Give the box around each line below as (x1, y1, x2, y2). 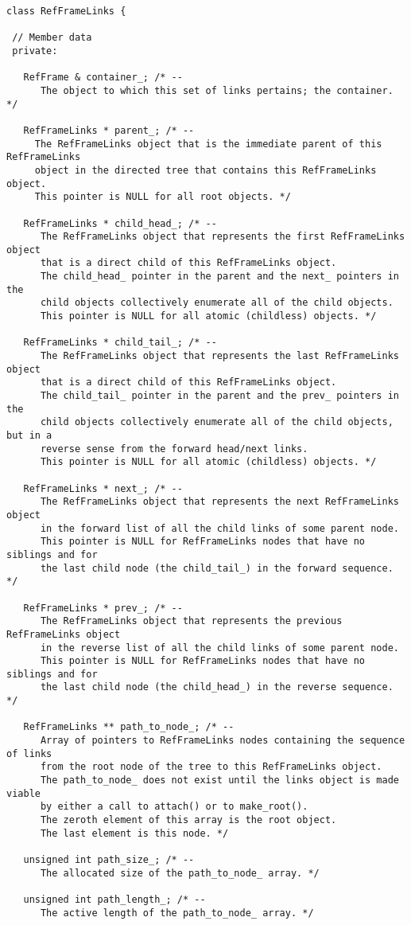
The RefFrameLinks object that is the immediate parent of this (34, 138, 382, 150)
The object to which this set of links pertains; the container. (40, 84, 394, 96)
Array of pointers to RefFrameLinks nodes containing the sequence (40, 735, 405, 747)
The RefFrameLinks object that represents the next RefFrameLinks (40, 496, 399, 508)
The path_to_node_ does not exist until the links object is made (40, 775, 399, 786)
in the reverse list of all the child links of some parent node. (40, 642, 399, 654)
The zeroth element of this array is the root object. (40, 814, 337, 826)
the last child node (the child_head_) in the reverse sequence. (40, 681, 394, 693)
